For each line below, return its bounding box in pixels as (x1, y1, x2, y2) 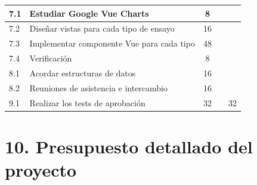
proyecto (5, 158, 77, 182)
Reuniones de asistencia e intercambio (29, 81, 168, 94)
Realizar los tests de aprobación (29, 96, 145, 109)
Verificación (29, 52, 72, 64)
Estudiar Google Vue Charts (29, 7, 149, 19)
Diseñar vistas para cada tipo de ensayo (29, 22, 175, 35)
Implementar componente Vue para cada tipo (29, 37, 195, 50)
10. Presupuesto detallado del (5, 134, 253, 158)
